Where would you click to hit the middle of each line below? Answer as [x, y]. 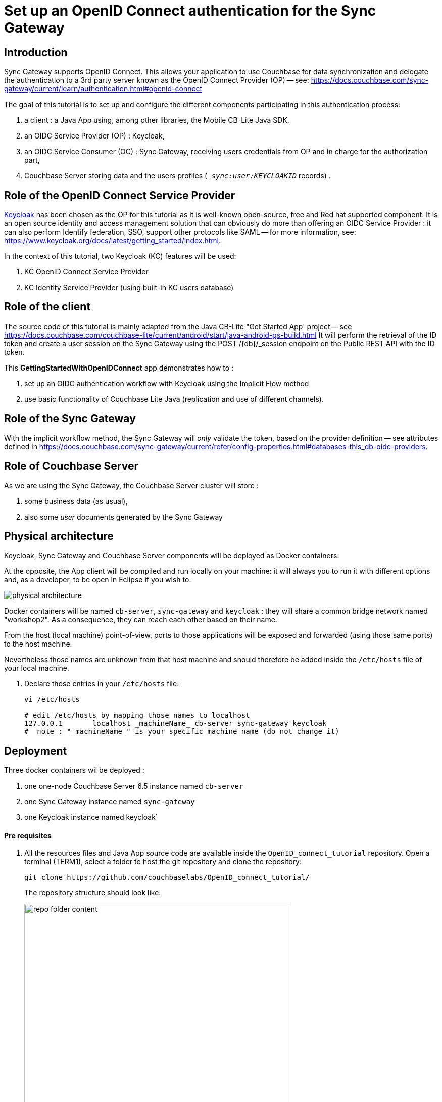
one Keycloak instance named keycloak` [91, 817]
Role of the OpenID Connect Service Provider [120, 195]
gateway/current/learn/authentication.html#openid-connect [103, 89]
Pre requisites [28, 835]
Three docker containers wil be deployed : [74, 770]
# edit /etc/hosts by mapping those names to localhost [137, 716]
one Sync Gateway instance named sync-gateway [110, 802]
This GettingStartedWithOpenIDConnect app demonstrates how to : [119, 368]
